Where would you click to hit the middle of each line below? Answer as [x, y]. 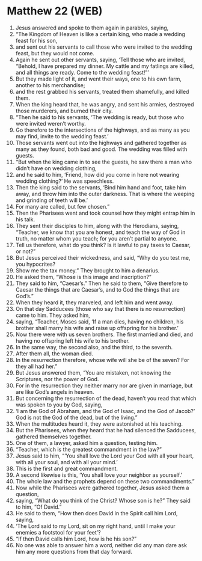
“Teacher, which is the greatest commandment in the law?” [88, 449]
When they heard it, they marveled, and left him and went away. [94, 302]
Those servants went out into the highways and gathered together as [101, 143]
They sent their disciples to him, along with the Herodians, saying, [97, 225]
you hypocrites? [35, 264]
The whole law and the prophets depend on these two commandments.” [105, 481]
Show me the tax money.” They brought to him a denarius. [87, 270]
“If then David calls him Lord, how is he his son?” [76, 539]
